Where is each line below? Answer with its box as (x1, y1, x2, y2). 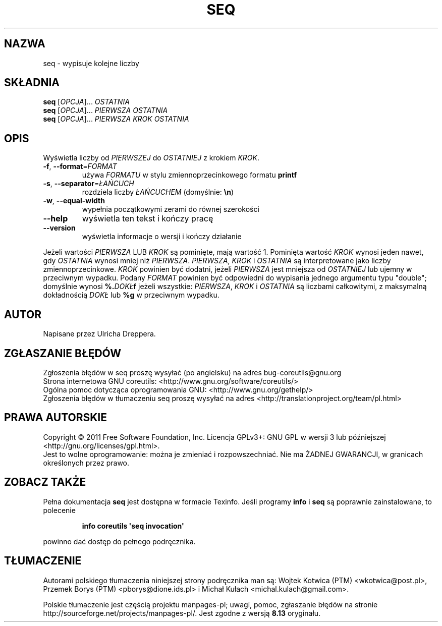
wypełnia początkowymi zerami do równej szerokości (82, 205, 259, 214)
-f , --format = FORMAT (43, 162, 117, 171)
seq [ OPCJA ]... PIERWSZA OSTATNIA (43, 106, 168, 115)
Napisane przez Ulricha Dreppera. (43, 329, 156, 338)
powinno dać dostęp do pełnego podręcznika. (43, 537, 196, 546)
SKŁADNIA (4, 76, 60, 89)
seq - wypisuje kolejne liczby (43, 59, 139, 68)
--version (43, 223, 76, 233)
